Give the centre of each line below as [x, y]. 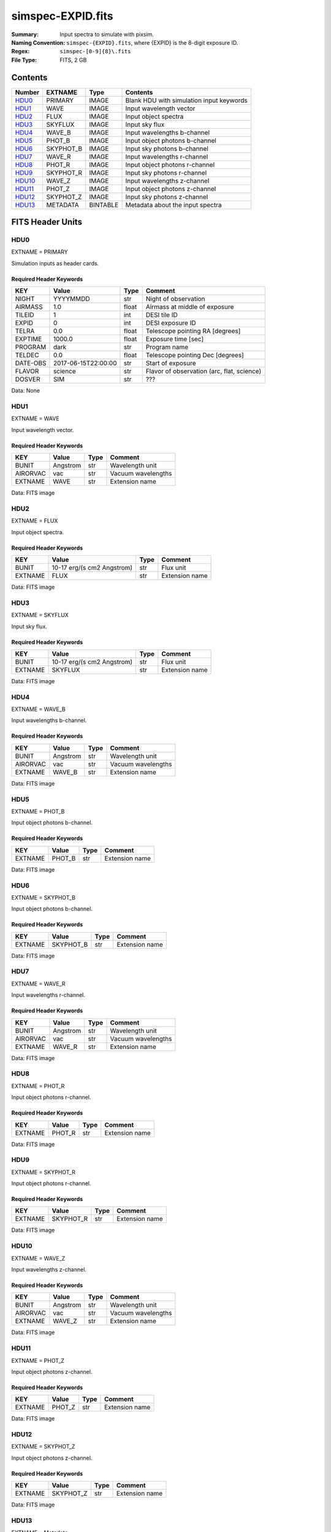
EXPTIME [29, 339]
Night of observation [175, 299]
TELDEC [27, 355]
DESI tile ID [162, 315]
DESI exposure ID [171, 323]
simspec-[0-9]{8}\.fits [95, 51]
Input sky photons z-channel [167, 197]
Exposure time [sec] [175, 339]
